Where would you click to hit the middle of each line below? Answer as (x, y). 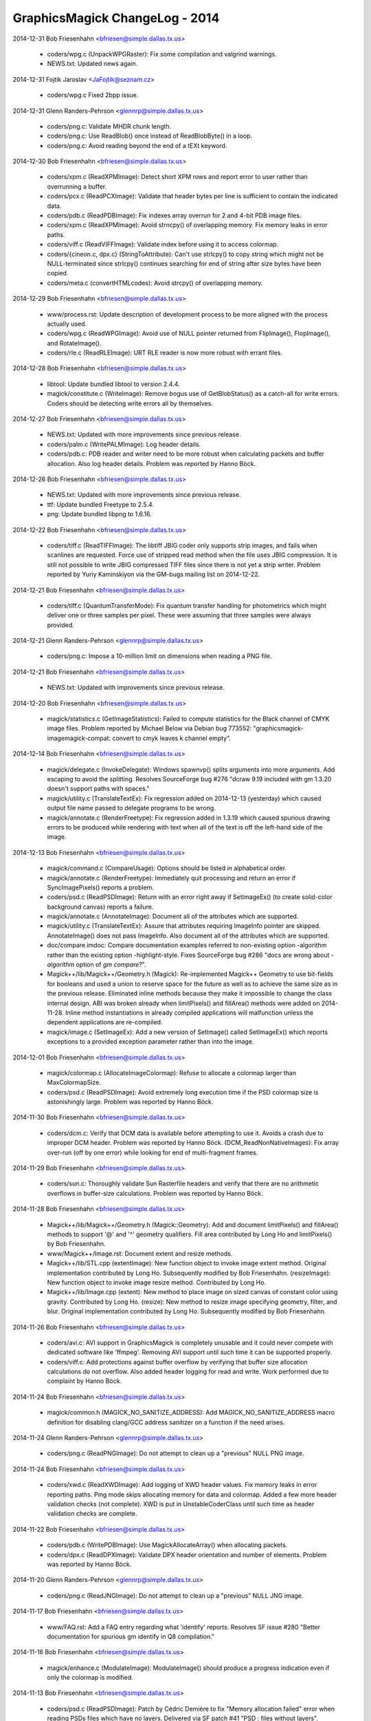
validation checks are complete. (92, 1514)
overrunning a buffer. (77, 187)
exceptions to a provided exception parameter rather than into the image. (150, 1042)
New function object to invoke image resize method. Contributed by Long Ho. (157, 1282)
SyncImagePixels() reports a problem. (101, 887)
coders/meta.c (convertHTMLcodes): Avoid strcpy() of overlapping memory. (155, 283)
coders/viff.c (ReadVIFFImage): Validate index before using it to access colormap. (163, 244)
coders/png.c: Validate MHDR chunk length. (109, 126)
